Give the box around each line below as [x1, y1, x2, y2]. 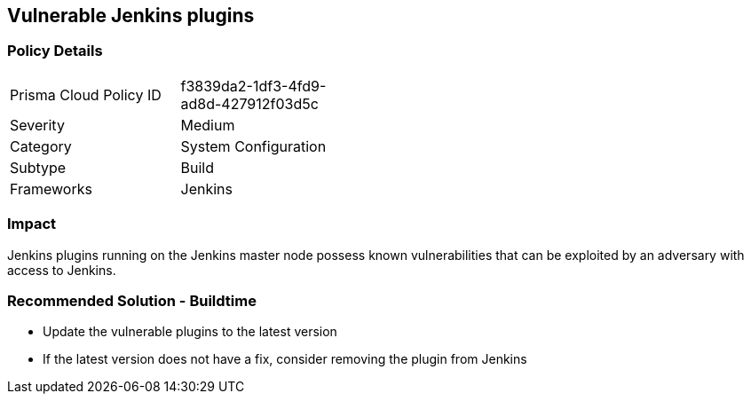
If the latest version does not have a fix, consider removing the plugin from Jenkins [43, 351, 527, 367]
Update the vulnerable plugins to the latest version [43, 324, 337, 340]
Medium [180, 115, 235, 134]
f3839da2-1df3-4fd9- [180, 76, 327, 95]
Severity [10, 115, 65, 134]
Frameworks [10, 179, 92, 198]
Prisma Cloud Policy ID [10, 85, 162, 104]
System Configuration [180, 137, 327, 155]
